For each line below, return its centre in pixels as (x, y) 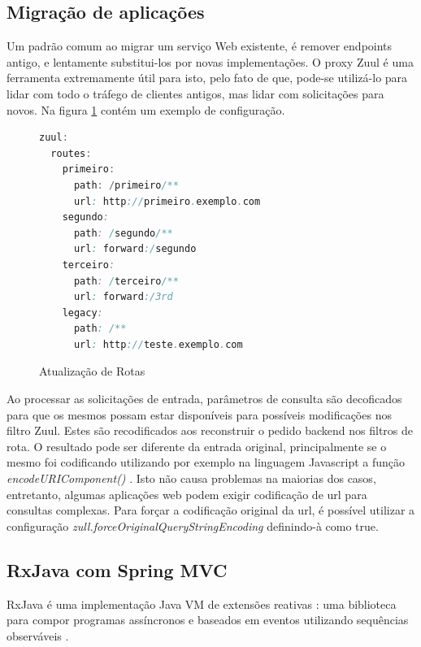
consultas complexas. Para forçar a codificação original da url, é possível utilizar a (211, 510)
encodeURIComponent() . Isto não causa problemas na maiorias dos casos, (191, 478)
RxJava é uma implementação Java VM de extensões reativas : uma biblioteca (202, 604)
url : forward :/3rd (123, 297)
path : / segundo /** (123, 233)
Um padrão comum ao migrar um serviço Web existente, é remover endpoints (200, 46)
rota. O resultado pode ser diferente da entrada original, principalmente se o (197, 446)
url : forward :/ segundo (135, 249)
